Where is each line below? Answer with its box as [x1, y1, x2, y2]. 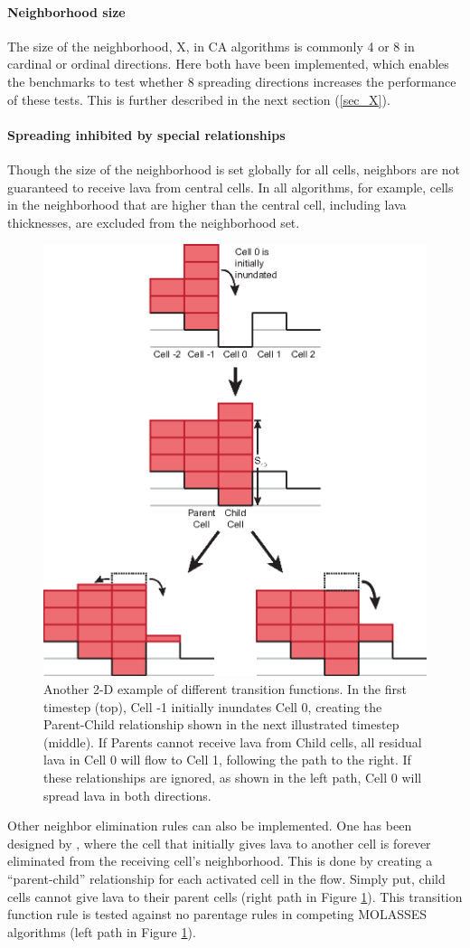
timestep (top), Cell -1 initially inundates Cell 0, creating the [43, 697, 382, 716]
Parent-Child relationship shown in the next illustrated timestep [43, 715, 399, 734]
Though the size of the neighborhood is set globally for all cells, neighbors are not [7, 159, 461, 178]
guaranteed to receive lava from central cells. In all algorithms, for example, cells [7, 177, 454, 196]
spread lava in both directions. [43, 785, 211, 804]
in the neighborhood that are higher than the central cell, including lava [7, 195, 407, 214]
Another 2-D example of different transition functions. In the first [43, 680, 407, 699]
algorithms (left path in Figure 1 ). [7, 922, 196, 941]
